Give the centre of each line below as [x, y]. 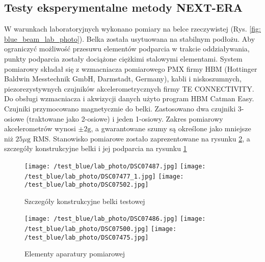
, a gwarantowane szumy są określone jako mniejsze [171, 128]
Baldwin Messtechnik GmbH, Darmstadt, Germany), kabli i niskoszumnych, [123, 79]
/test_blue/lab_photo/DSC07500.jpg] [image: [101, 229]
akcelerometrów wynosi [40, 128]
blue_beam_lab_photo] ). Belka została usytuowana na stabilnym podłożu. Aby [130, 38]
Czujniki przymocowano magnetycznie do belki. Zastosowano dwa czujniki [120, 108]
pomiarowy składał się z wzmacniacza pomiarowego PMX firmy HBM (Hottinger [131, 68]
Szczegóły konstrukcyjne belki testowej [85, 201]
